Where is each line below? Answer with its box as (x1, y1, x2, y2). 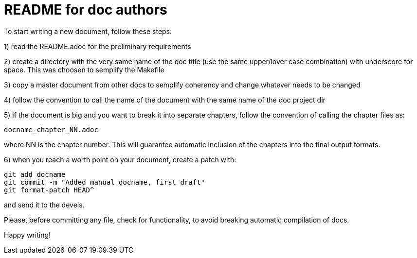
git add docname (4, 170, 66, 178)
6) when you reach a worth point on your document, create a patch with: (4, 155, 236, 164)
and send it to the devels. (4, 200, 85, 209)
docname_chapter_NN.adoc (4, 125, 98, 134)
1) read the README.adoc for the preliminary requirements (4, 42, 191, 51)
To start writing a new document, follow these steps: (4, 27, 172, 35)
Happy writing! (4, 230, 51, 239)
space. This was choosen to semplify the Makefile (4, 65, 164, 74)
